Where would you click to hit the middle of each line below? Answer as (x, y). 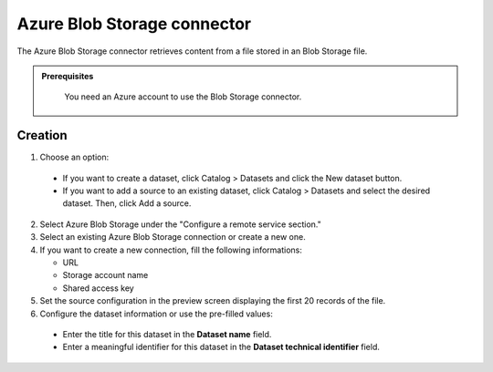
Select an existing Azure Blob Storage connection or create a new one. (173, 237)
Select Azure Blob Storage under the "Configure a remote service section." (180, 224)
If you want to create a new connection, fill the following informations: (171, 250)
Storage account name (105, 275)
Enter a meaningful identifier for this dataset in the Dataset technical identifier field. (221, 347)
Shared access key (98, 288)
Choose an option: (74, 157)
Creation (42, 135)
